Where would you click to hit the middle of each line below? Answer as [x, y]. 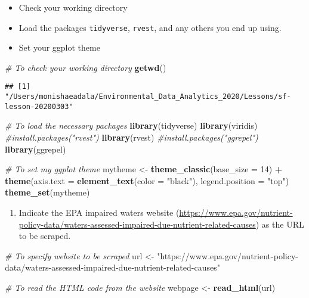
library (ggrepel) [35, 149]
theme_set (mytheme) [47, 192]
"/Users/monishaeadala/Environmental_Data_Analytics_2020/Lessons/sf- [148, 97]
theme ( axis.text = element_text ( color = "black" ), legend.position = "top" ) [147, 180]
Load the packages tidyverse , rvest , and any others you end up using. [150, 27]
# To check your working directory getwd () [86, 67]
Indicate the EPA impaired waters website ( [99, 212]
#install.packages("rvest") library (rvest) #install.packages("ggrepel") [132, 137]
